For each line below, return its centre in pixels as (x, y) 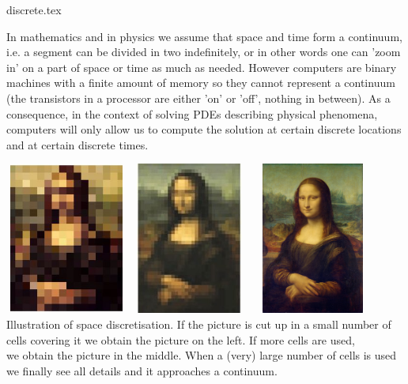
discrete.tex (34, 9)
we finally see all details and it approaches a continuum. (142, 370)
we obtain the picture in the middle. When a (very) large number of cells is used (202, 355)
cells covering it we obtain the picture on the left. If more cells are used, (181, 339)
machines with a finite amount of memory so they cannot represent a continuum (201, 83)
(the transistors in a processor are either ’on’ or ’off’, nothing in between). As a (198, 98)
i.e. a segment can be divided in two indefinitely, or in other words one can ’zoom (204, 52)
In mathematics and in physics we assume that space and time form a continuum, (204, 36)
